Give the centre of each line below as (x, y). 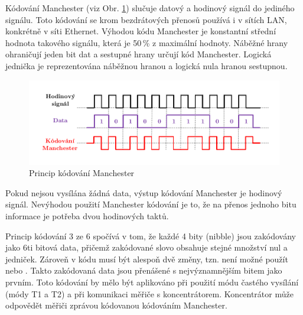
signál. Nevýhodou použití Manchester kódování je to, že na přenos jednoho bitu (151, 204)
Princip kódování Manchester (82, 173)
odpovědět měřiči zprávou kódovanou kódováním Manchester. (116, 305)
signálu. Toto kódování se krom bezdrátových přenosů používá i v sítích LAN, (146, 19)
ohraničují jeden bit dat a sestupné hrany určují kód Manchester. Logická (139, 54)
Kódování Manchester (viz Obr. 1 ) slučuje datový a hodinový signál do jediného (150, 8)
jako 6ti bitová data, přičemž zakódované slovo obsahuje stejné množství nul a (146, 247)
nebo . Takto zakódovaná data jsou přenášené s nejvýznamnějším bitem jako (144, 270)
